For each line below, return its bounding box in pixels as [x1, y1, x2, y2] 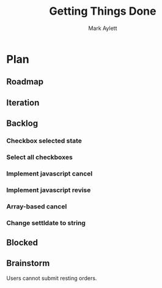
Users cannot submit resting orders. [6, 274, 97, 282]
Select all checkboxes [6, 153, 73, 161]
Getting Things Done [49, 4, 156, 18]
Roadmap [6, 76, 44, 87]
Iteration [6, 97, 40, 108]
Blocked [6, 237, 39, 248]
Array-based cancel [6, 202, 67, 210]
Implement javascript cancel [6, 169, 93, 178]
